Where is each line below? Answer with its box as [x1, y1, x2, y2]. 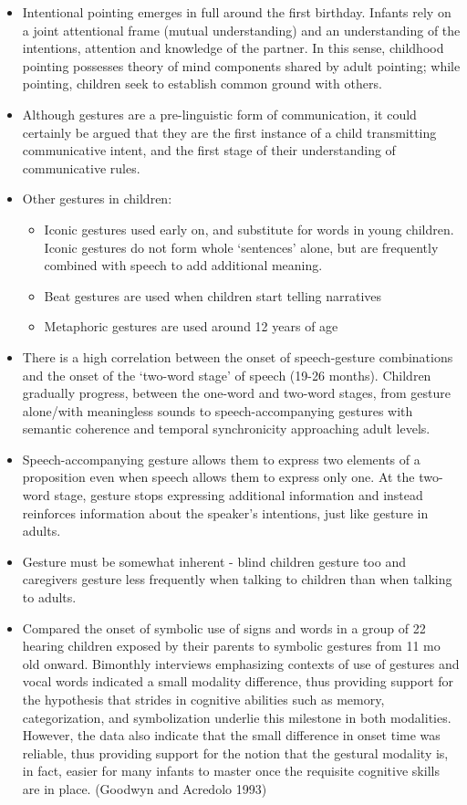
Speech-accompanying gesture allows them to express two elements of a [22, 449, 420, 468]
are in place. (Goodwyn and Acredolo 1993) [22, 779, 267, 798]
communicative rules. [22, 158, 140, 177]
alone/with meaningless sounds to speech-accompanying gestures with [22, 401, 413, 420]
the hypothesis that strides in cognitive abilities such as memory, [22, 690, 385, 708]
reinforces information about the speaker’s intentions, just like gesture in [22, 503, 429, 522]
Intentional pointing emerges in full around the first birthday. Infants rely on [22, 3, 451, 21]
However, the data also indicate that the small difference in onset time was [22, 726, 441, 745]
